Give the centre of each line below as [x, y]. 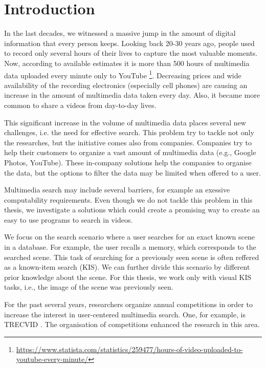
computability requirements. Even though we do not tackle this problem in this [128, 199]
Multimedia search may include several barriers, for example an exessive [117, 190]
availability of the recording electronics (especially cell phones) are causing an [126, 85]
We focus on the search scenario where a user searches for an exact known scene [129, 237]
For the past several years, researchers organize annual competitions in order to [128, 304]
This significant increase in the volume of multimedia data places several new [125, 122]
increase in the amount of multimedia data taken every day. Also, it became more [132, 95]
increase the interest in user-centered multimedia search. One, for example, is [125, 314]
